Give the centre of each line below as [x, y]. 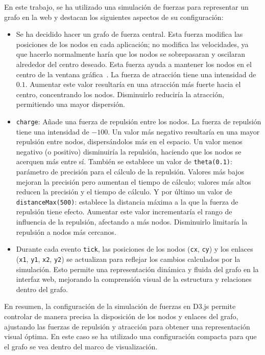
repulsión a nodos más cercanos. [66, 231]
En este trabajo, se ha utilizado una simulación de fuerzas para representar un [126, 7]
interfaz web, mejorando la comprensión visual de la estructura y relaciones [134, 279]
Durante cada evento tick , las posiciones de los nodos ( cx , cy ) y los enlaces [135, 249]
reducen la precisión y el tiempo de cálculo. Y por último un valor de [124, 192]
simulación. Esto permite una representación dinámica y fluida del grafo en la [137, 269]
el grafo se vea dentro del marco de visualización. [81, 346]
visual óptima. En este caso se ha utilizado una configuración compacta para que [130, 336]
